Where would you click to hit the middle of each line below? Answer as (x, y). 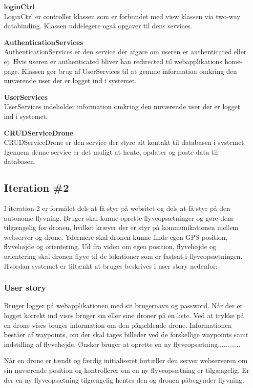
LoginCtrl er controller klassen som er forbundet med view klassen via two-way (122, 16)
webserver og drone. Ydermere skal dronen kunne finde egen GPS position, (116, 237)
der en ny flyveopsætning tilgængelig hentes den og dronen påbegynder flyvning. (124, 379)
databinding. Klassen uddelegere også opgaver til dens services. (98, 26)
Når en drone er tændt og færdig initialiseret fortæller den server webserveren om (126, 360)
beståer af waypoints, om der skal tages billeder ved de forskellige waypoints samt (126, 334)
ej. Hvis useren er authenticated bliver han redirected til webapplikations (113, 61)
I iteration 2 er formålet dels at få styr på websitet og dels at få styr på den (117, 208)
